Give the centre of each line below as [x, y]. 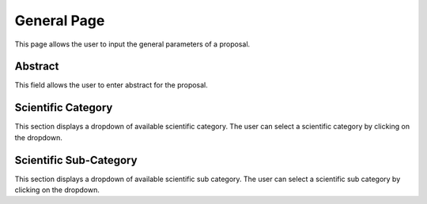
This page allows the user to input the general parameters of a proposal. [132, 44]
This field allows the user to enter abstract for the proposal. [111, 85]
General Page [60, 20]
